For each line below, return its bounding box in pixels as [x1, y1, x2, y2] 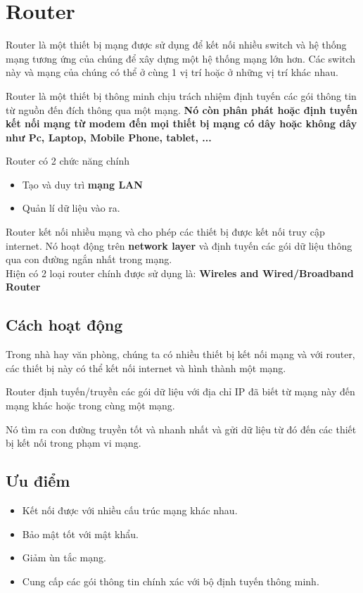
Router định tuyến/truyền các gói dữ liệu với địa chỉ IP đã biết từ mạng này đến [6, 384, 355, 399]
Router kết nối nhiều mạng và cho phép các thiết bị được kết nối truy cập [6, 224, 325, 239]
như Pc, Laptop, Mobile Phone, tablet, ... [6, 129, 212, 144]
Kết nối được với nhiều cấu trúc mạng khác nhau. [22, 503, 238, 517]
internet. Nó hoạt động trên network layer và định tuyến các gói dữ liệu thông [6, 238, 352, 253]
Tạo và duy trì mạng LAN [22, 177, 143, 191]
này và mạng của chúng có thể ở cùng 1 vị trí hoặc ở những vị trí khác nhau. [6, 65, 338, 79]
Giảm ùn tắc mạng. [22, 550, 106, 565]
